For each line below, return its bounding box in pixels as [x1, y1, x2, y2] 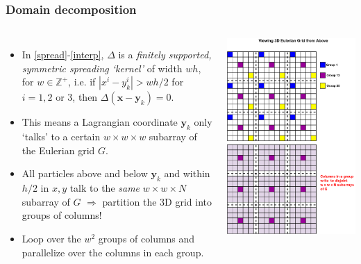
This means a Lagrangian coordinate [22, 115, 178, 129]
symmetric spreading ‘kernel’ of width [22, 60, 183, 75]
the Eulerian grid [22, 142, 95, 157]
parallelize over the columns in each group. [22, 245, 204, 259]
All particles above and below [22, 166, 148, 181]
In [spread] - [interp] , [22, 47, 104, 62]
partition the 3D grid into [102, 194, 212, 208]
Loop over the [22, 231, 81, 245]
